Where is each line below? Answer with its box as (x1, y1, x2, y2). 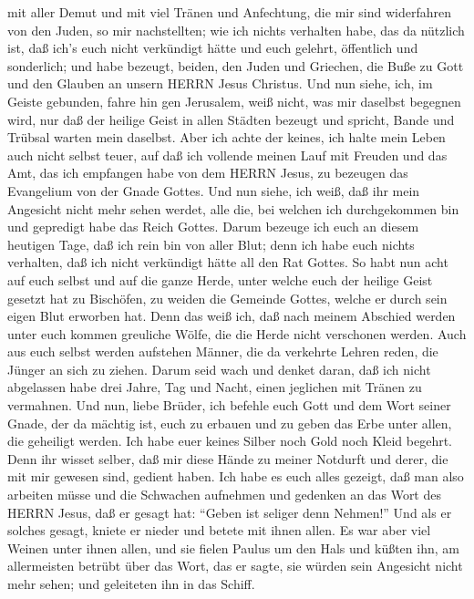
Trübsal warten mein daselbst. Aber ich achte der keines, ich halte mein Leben (7, 128, 446, 147)
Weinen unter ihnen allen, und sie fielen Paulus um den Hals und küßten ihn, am (7, 538, 459, 557)
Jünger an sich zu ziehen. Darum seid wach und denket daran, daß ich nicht (7, 359, 431, 378)
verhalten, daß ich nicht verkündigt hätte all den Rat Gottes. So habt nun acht (7, 253, 448, 272)
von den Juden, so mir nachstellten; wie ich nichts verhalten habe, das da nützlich (7, 20, 465, 39)
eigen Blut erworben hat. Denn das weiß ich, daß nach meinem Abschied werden (7, 306, 456, 325)
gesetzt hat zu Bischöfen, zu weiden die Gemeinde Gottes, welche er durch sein (7, 288, 448, 307)
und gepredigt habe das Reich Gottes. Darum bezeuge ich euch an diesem (7, 217, 419, 236)
